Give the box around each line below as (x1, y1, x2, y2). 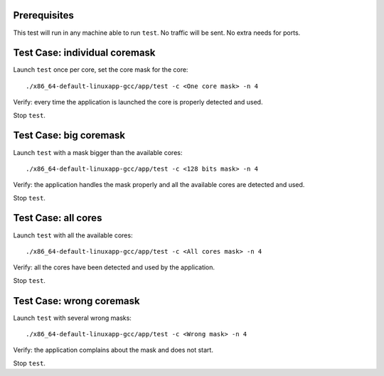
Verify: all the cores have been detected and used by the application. (13, 263, 215, 272)
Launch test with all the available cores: (13, 231, 133, 240)
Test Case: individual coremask (13, 47, 156, 59)
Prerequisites (13, 9, 74, 21)
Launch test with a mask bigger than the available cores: (13, 148, 183, 156)
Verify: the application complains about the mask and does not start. (13, 345, 213, 355)
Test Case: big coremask (13, 129, 126, 141)
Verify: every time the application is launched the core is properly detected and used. (13, 98, 263, 107)
